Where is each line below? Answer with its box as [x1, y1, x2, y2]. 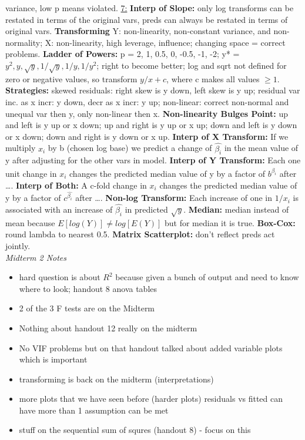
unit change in [5, 167, 57, 179]
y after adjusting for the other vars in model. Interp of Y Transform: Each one [5, 154, 301, 166]
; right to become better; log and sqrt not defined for [96, 59, 287, 71]
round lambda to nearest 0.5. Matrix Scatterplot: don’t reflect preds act [5, 228, 275, 240]
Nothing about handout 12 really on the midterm [19, 321, 197, 334]
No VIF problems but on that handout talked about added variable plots [19, 341, 283, 354]
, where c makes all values [166, 72, 260, 85]
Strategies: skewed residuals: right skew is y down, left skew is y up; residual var [5, 84, 300, 96]
